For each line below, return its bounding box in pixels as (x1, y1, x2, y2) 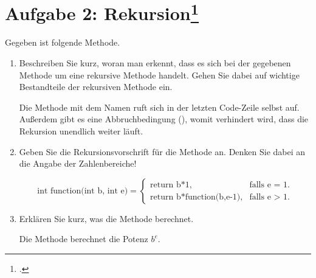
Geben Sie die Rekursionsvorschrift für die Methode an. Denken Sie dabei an (19, 145, 306, 158)
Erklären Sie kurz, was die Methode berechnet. (19, 212, 194, 224)
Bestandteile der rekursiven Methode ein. (19, 80, 173, 93)
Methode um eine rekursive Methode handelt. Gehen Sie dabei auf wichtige (19, 68, 300, 81)
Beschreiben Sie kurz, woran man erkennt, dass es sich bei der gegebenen (19, 57, 291, 69)
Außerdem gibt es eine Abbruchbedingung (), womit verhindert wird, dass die (19, 113, 309, 125)
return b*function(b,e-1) (150, 192, 241, 201)
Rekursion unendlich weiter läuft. (19, 125, 143, 137)
